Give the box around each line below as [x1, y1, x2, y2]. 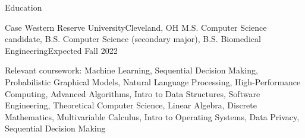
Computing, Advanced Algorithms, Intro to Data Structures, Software [5, 87, 260, 100]
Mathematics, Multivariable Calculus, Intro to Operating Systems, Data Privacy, [5, 110, 300, 123]
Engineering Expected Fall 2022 [5, 44, 118, 56]
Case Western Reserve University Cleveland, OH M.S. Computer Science [5, 21, 267, 33]
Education [5, 1, 42, 13]
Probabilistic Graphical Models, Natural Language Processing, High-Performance [5, 75, 301, 88]
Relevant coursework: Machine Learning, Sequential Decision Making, [5, 64, 258, 76]
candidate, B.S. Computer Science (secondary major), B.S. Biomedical [5, 33, 261, 45]
